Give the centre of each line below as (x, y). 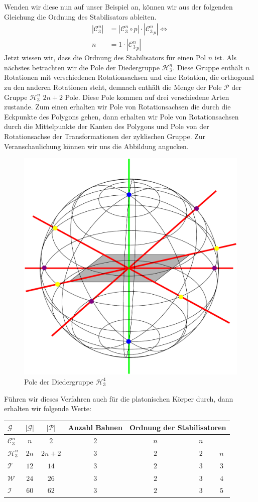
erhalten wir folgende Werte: (48, 408)
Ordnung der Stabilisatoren (178, 427)
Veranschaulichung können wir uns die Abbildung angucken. (96, 146)
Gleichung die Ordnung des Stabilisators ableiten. (80, 16)
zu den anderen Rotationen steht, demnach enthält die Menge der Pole (113, 87)
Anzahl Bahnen (95, 427)
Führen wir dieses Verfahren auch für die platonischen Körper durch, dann (119, 398)
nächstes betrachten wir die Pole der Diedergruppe (82, 67)
